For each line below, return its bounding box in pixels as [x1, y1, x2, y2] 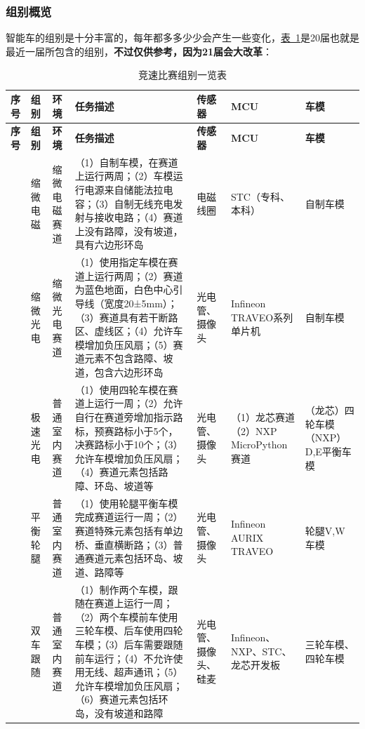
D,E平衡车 [305, 444, 352, 459]
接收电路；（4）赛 [94, 210, 173, 225]
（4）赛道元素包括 [74, 464, 159, 479]
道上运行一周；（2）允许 [74, 396, 183, 410]
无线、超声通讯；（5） [84, 664, 183, 679]
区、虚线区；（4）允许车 [74, 323, 183, 338]
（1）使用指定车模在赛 [74, 255, 178, 269]
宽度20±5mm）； [104, 296, 178, 311]
